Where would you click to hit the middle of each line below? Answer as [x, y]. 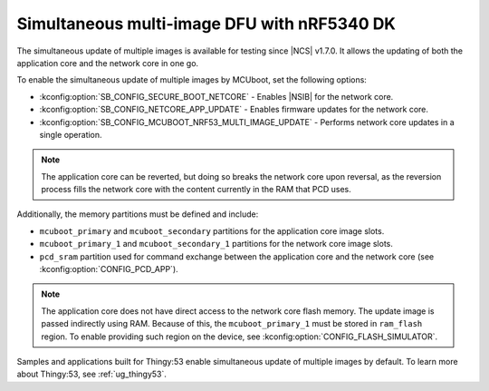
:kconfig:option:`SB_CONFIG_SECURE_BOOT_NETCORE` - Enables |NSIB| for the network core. [216, 96]
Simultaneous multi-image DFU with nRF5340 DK [206, 24]
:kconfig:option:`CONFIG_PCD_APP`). [109, 269]
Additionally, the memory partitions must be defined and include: [138, 214]
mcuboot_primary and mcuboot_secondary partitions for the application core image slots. [212, 230]
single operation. [71, 134]
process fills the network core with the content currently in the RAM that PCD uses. [197, 190]
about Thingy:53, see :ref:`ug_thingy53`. [92, 374]
